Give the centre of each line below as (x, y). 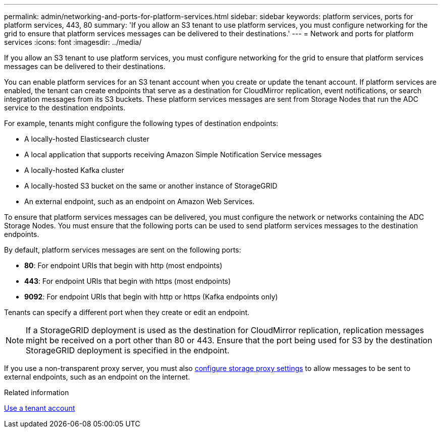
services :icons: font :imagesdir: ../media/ (73, 42)
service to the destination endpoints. (65, 108)
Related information (37, 392)
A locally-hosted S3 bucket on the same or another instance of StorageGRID (151, 186)
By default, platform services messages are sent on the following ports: (123, 250)
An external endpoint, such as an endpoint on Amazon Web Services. (140, 201)
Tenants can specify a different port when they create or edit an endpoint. (127, 312)
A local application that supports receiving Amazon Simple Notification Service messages (173, 155)
